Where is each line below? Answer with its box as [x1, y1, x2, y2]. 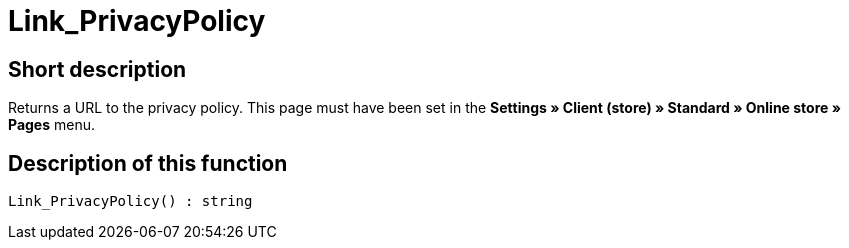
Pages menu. [8, 116, 96, 134]
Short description [8, 56, 187, 82]
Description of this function [8, 150, 288, 176]
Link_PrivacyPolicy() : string [8, 193, 253, 210]
